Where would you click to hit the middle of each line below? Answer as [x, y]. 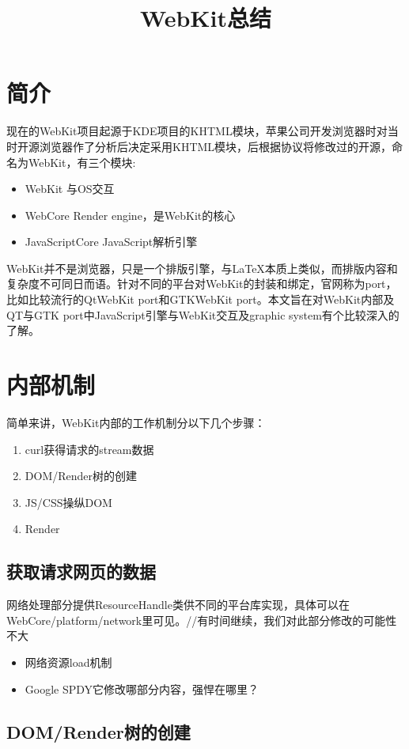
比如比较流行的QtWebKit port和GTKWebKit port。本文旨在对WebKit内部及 [201, 299]
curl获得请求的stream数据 [89, 449]
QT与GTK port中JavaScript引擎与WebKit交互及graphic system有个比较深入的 [203, 314]
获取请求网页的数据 [81, 571]
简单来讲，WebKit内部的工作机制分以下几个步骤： [136, 422]
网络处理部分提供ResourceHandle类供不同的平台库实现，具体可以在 [178, 605]
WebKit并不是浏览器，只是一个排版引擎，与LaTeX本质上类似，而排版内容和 [202, 268]
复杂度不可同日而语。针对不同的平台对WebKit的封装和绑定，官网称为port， [202, 284]
